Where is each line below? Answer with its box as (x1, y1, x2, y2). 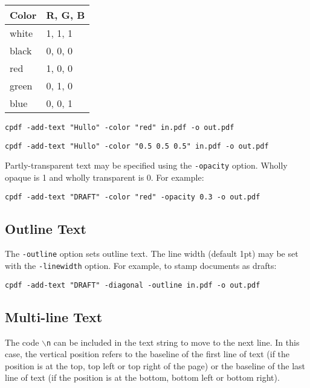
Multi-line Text (5, 307, 103, 326)
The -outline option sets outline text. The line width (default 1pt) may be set (5, 247, 299, 260)
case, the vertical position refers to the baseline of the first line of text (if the (5, 348, 290, 360)
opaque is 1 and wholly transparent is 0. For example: (5, 170, 204, 183)
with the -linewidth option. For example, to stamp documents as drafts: (5, 259, 277, 272)
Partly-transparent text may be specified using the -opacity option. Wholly (5, 159, 288, 172)
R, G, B (46, 8, 85, 22)
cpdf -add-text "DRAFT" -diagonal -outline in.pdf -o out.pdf (5, 280, 260, 289)
